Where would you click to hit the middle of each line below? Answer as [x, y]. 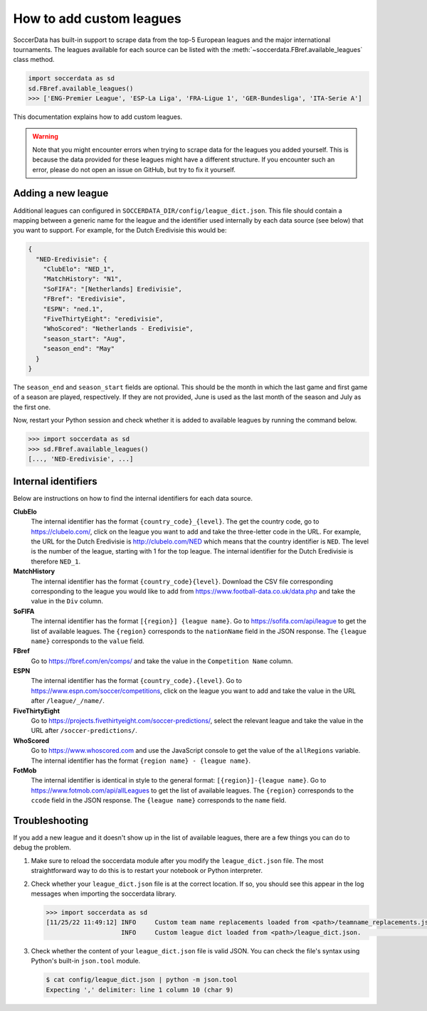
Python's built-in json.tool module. [86, 961]
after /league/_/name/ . [68, 701]
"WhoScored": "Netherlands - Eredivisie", [118, 329]
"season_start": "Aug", [84, 339]
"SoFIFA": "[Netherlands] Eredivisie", [113, 289]
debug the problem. [42, 847]
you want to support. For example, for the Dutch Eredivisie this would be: [120, 231]
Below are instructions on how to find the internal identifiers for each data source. [133, 499]
